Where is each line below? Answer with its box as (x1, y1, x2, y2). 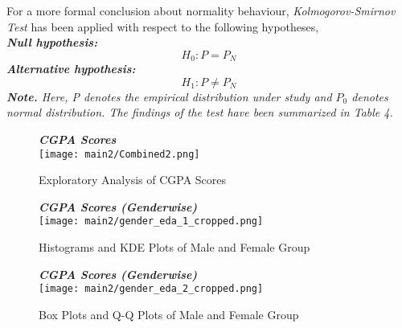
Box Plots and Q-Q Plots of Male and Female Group (39, 305, 299, 322)
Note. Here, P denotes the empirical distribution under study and (6, 88, 332, 105)
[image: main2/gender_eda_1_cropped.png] (39, 215, 264, 228)
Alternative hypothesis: (6, 60, 136, 77)
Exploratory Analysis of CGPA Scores (39, 171, 227, 188)
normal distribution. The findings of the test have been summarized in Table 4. (6, 104, 393, 121)
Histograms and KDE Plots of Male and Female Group (39, 239, 310, 256)
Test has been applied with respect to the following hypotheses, (6, 18, 319, 35)
